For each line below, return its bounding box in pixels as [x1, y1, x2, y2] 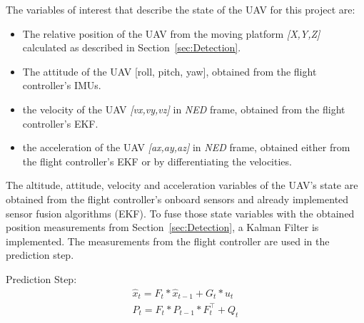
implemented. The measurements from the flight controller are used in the [6, 233, 330, 248]
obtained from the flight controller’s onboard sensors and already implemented [6, 191, 349, 206]
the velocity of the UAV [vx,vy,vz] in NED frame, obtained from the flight [22, 101, 345, 116]
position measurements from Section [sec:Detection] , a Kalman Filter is [6, 220, 319, 235]
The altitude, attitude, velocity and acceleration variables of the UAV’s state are [6, 178, 358, 193]
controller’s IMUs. [22, 78, 101, 93]
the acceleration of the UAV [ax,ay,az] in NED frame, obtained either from [22, 140, 350, 155]
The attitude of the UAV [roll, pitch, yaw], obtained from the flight [22, 63, 317, 78]
